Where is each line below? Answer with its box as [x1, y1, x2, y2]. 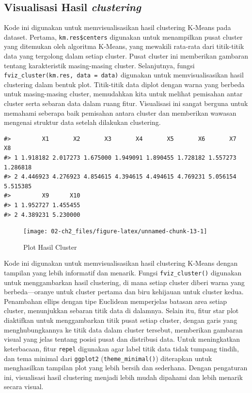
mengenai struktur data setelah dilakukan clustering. [4, 117, 161, 127]
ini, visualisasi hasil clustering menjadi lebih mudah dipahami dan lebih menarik [4, 372, 243, 382]
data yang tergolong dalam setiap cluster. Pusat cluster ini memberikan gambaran [4, 51, 248, 61]
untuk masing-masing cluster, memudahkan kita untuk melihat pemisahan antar [4, 89, 243, 99]
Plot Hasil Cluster [23, 242, 77, 252]
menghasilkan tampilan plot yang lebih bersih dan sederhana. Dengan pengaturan [4, 363, 248, 373]
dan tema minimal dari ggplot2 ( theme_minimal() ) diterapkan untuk [4, 353, 212, 363]
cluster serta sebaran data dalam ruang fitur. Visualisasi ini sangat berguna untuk [4, 98, 248, 108]
